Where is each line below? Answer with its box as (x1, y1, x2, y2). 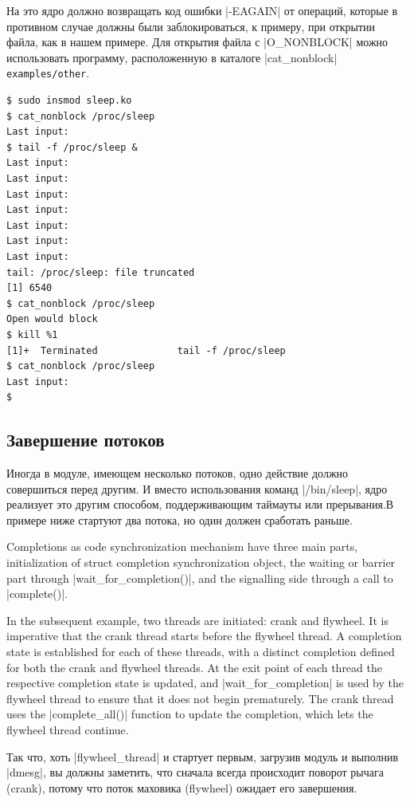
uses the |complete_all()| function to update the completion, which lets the (6, 706, 373, 722)
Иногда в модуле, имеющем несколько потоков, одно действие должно (6, 465, 349, 482)
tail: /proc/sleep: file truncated (6, 266, 195, 278)
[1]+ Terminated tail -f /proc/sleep (6, 344, 286, 356)
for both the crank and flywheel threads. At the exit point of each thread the (6, 659, 382, 675)
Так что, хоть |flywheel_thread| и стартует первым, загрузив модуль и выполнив (6, 748, 399, 765)
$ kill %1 (6, 328, 58, 340)
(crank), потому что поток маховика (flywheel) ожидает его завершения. (6, 779, 357, 796)
